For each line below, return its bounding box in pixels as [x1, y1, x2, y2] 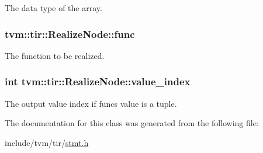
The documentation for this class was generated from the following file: [5, 117, 259, 129]
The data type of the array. [5, 2, 102, 13]
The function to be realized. [5, 49, 105, 61]
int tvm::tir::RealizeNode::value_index [5, 74, 191, 89]
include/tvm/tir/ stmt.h [5, 136, 89, 148]
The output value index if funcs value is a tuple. [5, 97, 177, 109]
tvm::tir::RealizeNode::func [5, 26, 135, 41]
